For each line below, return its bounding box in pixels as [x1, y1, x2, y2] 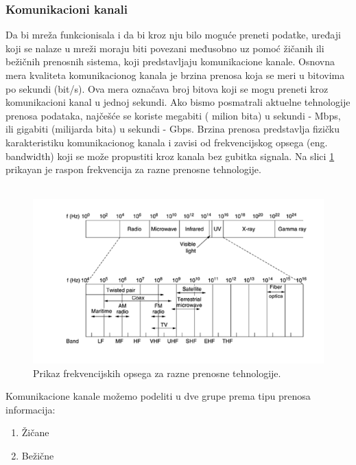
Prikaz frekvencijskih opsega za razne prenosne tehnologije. [33, 365, 281, 380]
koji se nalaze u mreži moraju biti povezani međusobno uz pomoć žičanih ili [5, 41, 324, 55]
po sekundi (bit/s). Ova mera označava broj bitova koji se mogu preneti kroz [5, 81, 329, 95]
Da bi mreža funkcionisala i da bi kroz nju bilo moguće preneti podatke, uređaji [5, 27, 341, 42]
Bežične [21, 448, 54, 462]
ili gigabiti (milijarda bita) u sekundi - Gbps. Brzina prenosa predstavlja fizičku [5, 122, 340, 136]
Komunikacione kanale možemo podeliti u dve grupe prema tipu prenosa [5, 389, 311, 403]
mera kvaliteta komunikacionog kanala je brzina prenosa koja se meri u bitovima [5, 68, 345, 82]
